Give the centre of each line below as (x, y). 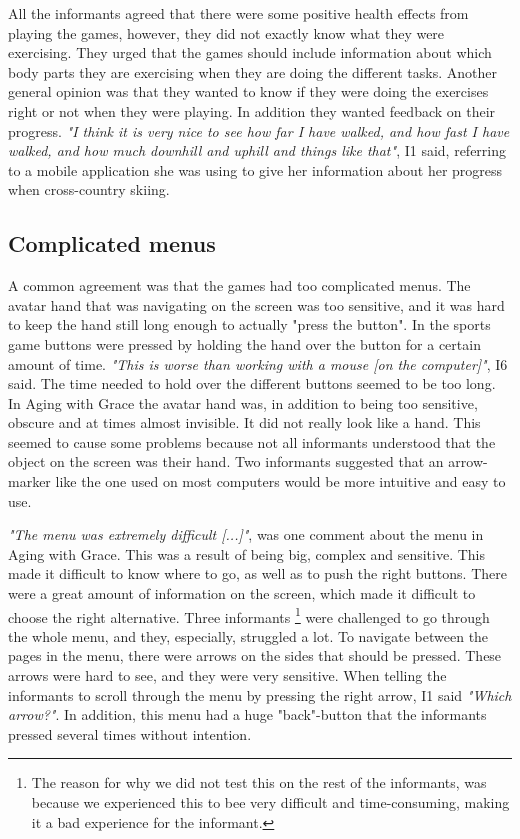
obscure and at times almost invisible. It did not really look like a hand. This (244, 422)
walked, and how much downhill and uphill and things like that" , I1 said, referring (257, 150)
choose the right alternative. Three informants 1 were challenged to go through (249, 615)
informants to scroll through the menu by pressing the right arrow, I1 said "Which (260, 694)
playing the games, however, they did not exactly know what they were (226, 32)
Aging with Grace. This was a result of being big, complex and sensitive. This (247, 553)
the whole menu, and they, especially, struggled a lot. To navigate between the (248, 635)
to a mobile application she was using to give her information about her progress (255, 169)
